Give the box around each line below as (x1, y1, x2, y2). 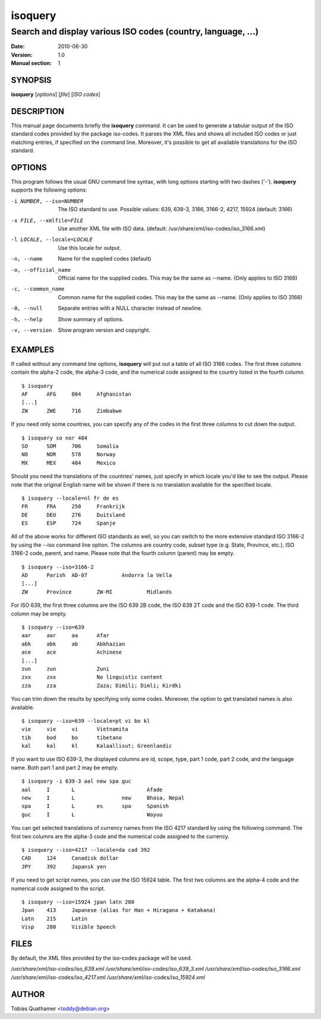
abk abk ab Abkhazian (21, 640, 125, 647)
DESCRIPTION (11, 106, 65, 116)
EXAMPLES (11, 344, 55, 355)
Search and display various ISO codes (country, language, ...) (11, 26, 259, 37)
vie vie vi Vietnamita (21, 726, 128, 733)
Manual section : (11, 59, 52, 67)
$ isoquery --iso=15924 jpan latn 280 (21, 898, 135, 905)
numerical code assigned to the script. (11, 885, 105, 892)
